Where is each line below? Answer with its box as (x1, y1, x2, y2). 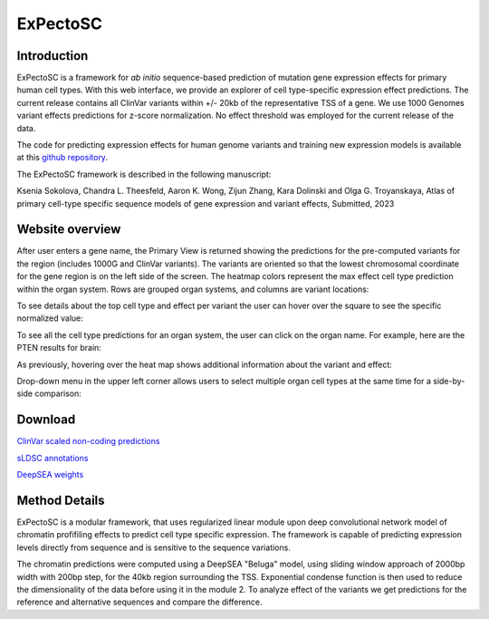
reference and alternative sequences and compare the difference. (16, 596, 263, 607)
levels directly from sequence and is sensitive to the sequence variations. (16, 542, 292, 553)
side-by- (433, 376, 465, 386)
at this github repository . (16, 152, 109, 163)
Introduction (16, 48, 89, 63)
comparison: (34, 388, 81, 399)
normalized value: (16, 313, 83, 324)
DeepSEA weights (16, 469, 84, 480)
